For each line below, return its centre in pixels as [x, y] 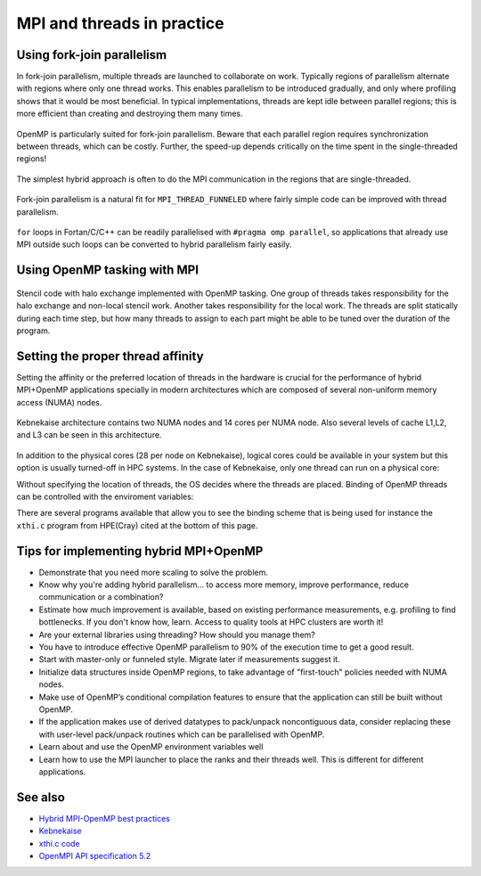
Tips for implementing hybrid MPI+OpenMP [140, 551]
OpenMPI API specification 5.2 [95, 856]
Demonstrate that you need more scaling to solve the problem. [154, 572]
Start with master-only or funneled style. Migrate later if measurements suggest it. [189, 659]
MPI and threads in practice [120, 23]
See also [41, 797]
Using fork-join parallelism [92, 55]
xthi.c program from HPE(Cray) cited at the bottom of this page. [137, 525]
